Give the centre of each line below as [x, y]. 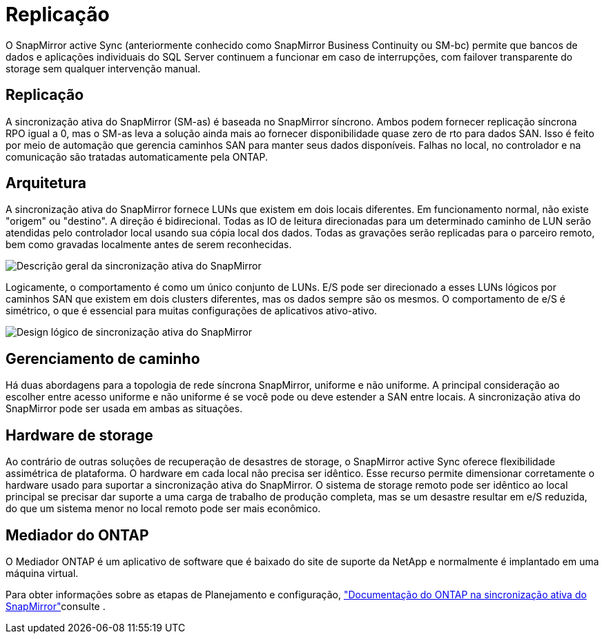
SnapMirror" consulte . [56, 606]
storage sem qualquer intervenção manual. [103, 68]
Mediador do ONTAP [77, 535]
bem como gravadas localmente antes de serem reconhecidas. [149, 245]
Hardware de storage [79, 435]
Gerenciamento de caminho [103, 358]
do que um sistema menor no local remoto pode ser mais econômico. [163, 509]
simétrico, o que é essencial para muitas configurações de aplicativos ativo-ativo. [192, 311]
